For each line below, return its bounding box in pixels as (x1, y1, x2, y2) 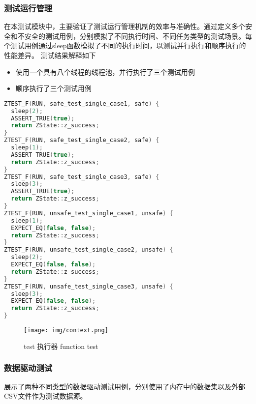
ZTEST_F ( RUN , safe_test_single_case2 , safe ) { (4, 137, 160, 144)
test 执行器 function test (24, 341, 98, 351)
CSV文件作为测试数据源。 (4, 391, 87, 401)
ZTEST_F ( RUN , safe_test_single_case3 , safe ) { (4, 173, 160, 180)
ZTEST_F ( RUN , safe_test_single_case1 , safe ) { (4, 100, 160, 107)
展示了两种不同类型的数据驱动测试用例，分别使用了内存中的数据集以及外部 (4, 381, 245, 391)
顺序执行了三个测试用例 (15, 83, 92, 93)
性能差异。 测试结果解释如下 (4, 50, 96, 60)
